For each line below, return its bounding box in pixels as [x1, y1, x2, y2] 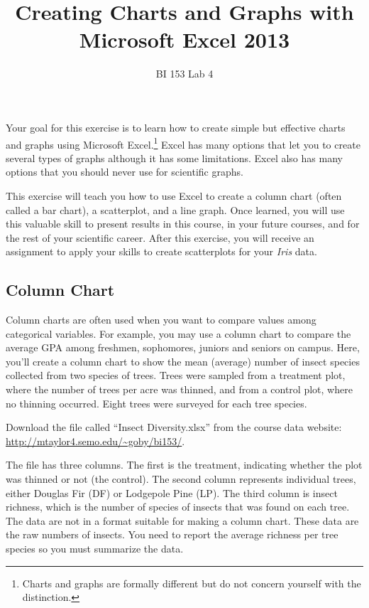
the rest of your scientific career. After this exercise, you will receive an [6, 230, 314, 245]
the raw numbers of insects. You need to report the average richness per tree [6, 527, 338, 542]
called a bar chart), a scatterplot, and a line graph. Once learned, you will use [6, 202, 345, 217]
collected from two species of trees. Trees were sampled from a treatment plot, [6, 368, 346, 383]
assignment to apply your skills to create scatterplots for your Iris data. [6, 244, 317, 259]
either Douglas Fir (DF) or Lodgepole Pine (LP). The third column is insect [6, 485, 338, 500]
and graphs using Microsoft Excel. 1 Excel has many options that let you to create [6, 134, 360, 151]
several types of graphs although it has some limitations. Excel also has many [6, 150, 343, 165]
